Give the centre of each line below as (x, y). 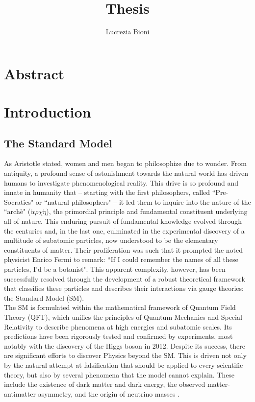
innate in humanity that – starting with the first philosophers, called (107, 192)
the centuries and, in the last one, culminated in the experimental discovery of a (124, 230)
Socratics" (19, 201)
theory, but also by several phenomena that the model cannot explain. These (119, 374)
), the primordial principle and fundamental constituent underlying (147, 211)
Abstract (34, 73)
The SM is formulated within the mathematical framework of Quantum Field (120, 307)
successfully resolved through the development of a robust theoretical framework (125, 278)
